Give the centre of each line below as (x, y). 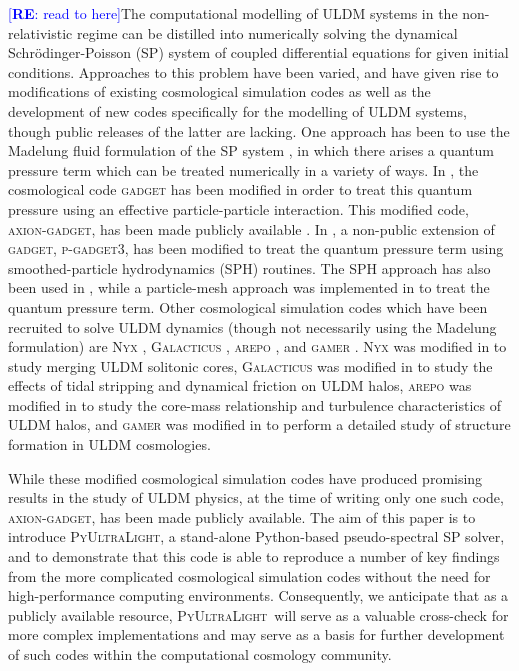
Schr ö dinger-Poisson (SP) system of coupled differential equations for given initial (258, 52)
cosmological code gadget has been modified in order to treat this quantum (240, 189)
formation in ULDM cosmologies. (109, 444)
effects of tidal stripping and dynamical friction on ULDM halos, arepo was (240, 385)
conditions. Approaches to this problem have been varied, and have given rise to (253, 71)
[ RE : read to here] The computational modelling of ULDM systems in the (233, 13)
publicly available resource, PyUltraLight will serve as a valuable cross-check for (258, 614)
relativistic (40, 32)
